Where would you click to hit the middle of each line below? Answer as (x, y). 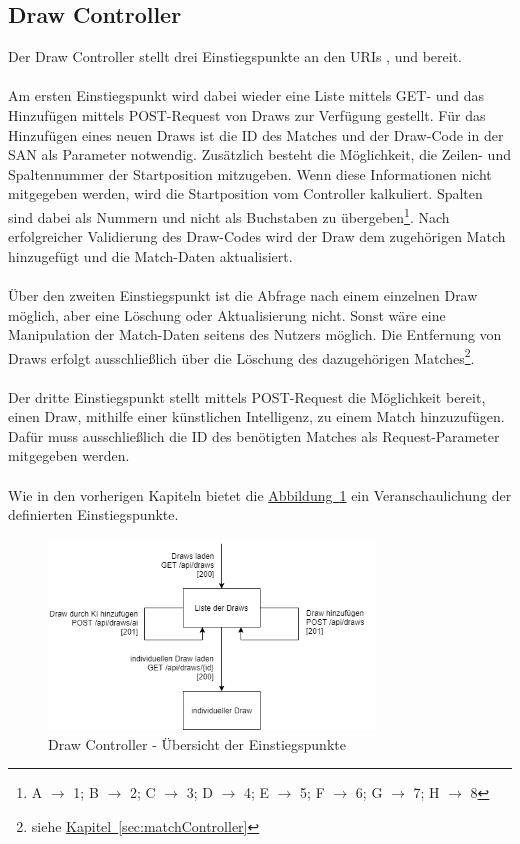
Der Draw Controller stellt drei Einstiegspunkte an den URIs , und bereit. (235, 56)
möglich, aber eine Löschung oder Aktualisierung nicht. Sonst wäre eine (227, 314)
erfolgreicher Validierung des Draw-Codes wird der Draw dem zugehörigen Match (257, 236)
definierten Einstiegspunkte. (93, 514)
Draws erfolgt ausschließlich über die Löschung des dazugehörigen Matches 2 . (241, 356)
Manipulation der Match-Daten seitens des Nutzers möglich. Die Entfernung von (255, 334)
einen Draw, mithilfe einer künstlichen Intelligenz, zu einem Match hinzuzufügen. (256, 416)
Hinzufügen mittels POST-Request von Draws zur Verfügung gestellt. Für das (247, 114)
